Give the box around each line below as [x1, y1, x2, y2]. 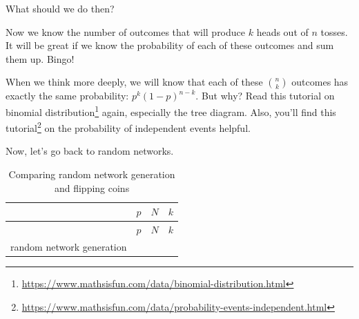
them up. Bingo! [6, 51, 75, 66]
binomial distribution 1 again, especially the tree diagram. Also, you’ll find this [6, 102, 336, 119]
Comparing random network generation [8, 167, 175, 182]
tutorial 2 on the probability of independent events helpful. [6, 119, 251, 135]
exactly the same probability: [6, 88, 129, 103]
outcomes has [291, 75, 349, 89]
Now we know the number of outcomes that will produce [6, 24, 246, 39]
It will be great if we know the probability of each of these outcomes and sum [6, 38, 334, 52]
